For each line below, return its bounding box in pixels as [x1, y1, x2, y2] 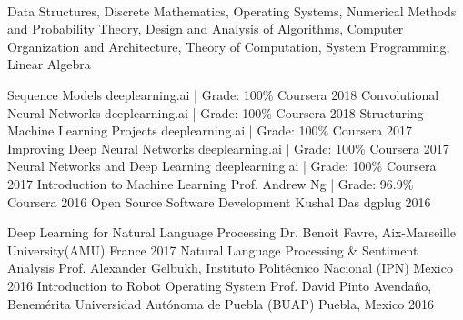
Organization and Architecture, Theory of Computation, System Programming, [7, 36, 450, 55]
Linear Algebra [7, 55, 91, 74]
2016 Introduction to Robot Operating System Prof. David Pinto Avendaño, [7, 275, 432, 295]
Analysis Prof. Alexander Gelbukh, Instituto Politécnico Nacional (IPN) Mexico [7, 258, 453, 277]
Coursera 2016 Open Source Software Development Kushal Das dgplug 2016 [7, 192, 431, 211]
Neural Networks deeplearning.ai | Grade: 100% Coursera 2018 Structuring [7, 103, 424, 122]
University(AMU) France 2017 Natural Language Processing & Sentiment [7, 240, 418, 259]
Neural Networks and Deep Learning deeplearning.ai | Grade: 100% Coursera [7, 156, 437, 175]
